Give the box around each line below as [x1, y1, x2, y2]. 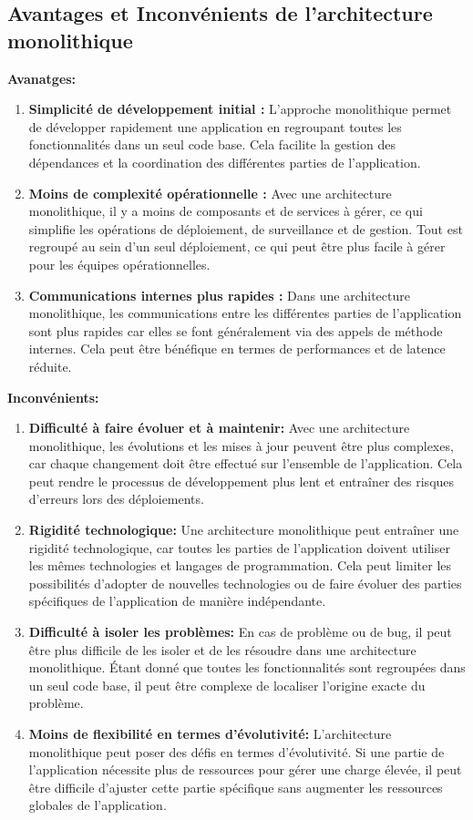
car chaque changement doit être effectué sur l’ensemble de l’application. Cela [28, 454, 463, 473]
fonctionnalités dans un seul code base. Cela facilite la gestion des [28, 135, 396, 154]
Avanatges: [7, 68, 77, 87]
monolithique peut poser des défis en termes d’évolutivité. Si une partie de [28, 742, 445, 761]
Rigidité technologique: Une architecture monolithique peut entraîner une [28, 520, 459, 539]
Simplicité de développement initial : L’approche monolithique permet [28, 99, 452, 118]
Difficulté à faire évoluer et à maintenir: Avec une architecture [28, 418, 410, 437]
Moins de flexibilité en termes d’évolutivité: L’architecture [28, 724, 392, 743]
